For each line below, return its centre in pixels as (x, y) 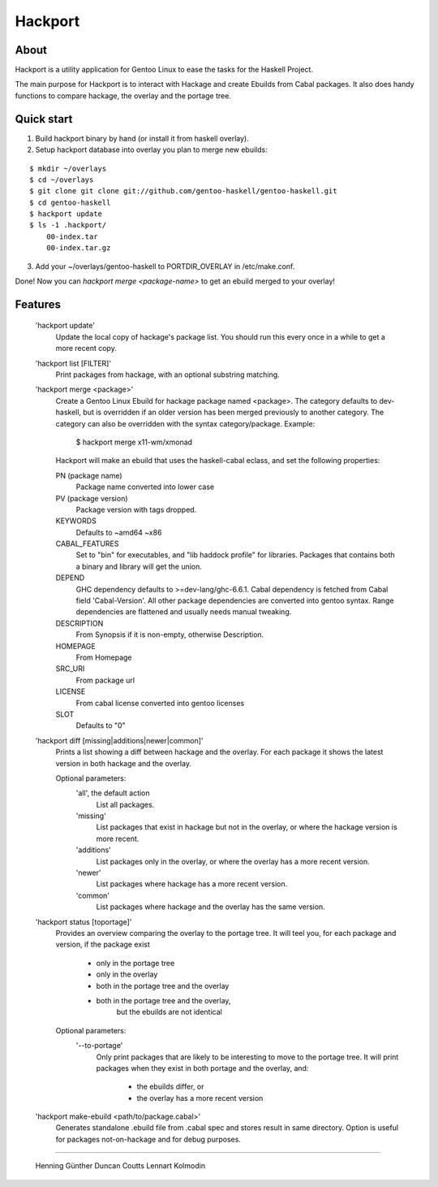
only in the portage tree (135, 963)
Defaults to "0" (101, 726)
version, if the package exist (103, 944)
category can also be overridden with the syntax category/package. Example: (185, 423)
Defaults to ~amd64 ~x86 (119, 532)
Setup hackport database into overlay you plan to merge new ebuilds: (151, 149)
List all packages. (125, 804)
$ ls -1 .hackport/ (68, 225)
